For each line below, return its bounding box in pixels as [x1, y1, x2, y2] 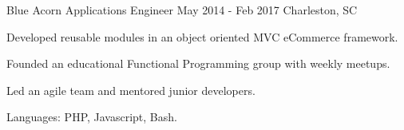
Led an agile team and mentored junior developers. [6, 81, 255, 98]
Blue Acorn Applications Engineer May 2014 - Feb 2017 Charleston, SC [6, 2, 358, 18]
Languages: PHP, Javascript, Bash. [6, 108, 177, 125]
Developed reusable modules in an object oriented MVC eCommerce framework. [6, 28, 398, 45]
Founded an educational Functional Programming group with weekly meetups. [6, 55, 390, 72]
